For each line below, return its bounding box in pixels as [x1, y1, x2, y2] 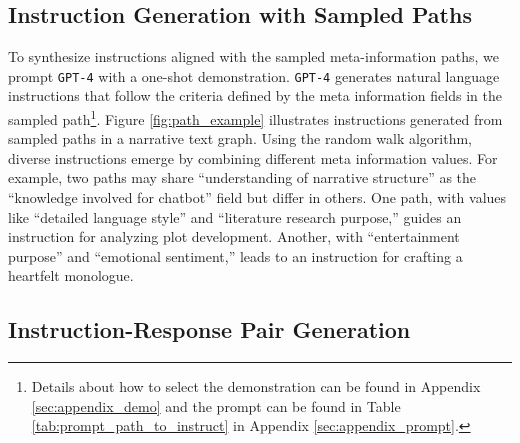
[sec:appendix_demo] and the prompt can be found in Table [31, 395, 401, 416]
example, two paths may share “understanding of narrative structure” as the [8, 167, 477, 188]
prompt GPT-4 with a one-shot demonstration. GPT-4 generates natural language [8, 65, 500, 86]
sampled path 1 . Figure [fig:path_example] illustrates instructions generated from [8, 106, 503, 129]
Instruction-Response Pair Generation [8, 314, 411, 345]
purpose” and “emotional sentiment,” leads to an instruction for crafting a [8, 245, 463, 266]
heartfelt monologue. [8, 265, 134, 286]
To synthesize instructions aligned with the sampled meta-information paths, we [8, 46, 499, 67]
